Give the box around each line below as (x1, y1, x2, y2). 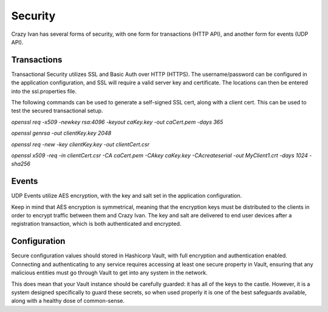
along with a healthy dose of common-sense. (11, 297, 125, 305)
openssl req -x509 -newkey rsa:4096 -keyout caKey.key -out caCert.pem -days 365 (11, 118, 224, 126)
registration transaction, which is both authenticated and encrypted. (11, 220, 182, 228)
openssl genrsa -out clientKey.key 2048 (11, 129, 112, 137)
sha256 (11, 160, 30, 168)
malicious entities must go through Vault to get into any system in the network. (11, 269, 208, 276)
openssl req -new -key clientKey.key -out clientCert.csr (11, 140, 150, 148)
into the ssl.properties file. (11, 87, 77, 95)
